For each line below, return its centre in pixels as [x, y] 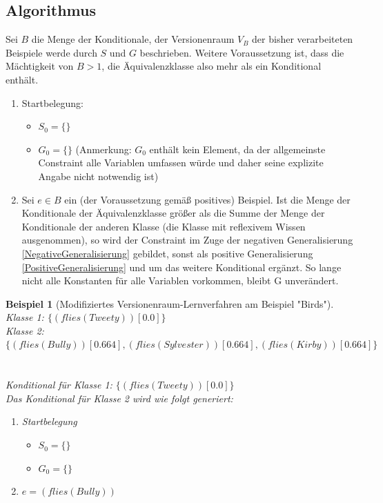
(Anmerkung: [104, 149]
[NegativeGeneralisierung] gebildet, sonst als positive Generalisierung [167, 253]
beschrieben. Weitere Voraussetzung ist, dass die [242, 52]
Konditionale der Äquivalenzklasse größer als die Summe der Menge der [173, 213]
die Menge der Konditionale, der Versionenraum [133, 39]
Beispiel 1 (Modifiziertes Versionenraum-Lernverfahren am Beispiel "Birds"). [170, 303]
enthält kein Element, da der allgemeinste [237, 149]
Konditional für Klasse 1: [59, 385]
